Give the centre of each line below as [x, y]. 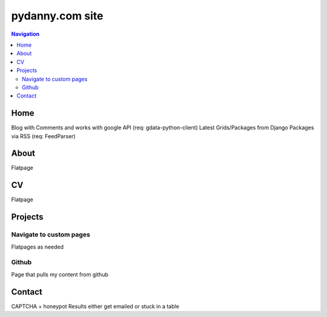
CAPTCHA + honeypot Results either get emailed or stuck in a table [95, 306]
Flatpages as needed [37, 247]
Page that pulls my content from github [60, 274]
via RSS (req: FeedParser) [43, 136]
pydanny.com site [57, 16]
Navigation [25, 34]
